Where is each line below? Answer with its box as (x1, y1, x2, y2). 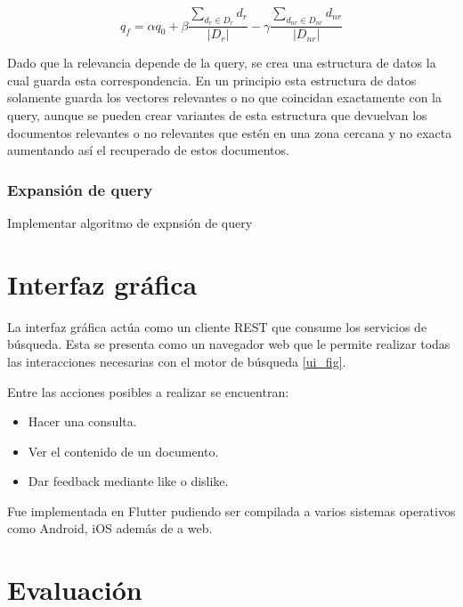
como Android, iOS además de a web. (7, 519, 213, 538)
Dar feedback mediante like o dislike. (28, 472, 229, 490)
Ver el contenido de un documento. (28, 441, 219, 460)
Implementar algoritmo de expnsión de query (7, 214, 253, 232)
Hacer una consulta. (28, 412, 137, 431)
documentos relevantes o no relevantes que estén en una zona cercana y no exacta (7, 123, 452, 142)
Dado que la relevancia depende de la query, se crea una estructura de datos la (7, 53, 436, 72)
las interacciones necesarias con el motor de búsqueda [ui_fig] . (7, 352, 346, 370)
